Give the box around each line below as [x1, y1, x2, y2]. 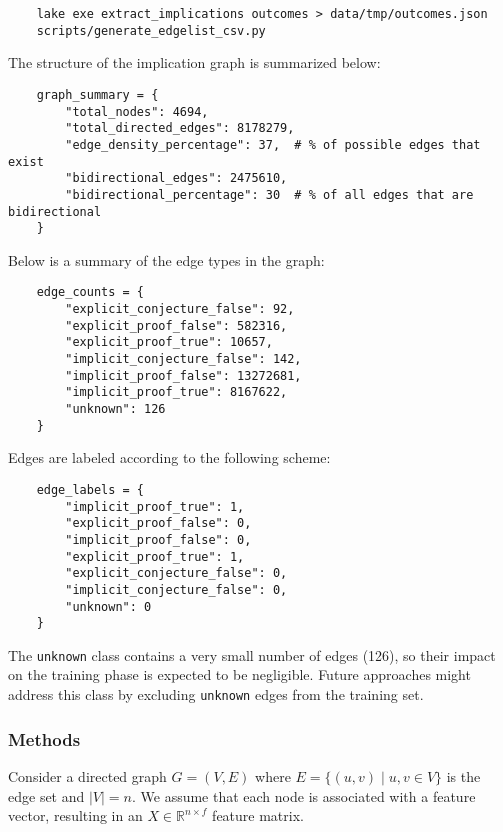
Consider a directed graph [8, 765, 167, 786]
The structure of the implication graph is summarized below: [8, 52, 381, 73]
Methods [8, 726, 81, 751]
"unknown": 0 [65, 599, 152, 614]
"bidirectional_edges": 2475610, [65, 171, 288, 186]
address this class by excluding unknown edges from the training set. [8, 684, 424, 705]
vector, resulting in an [8, 805, 143, 826]
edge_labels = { [36, 482, 145, 497]
